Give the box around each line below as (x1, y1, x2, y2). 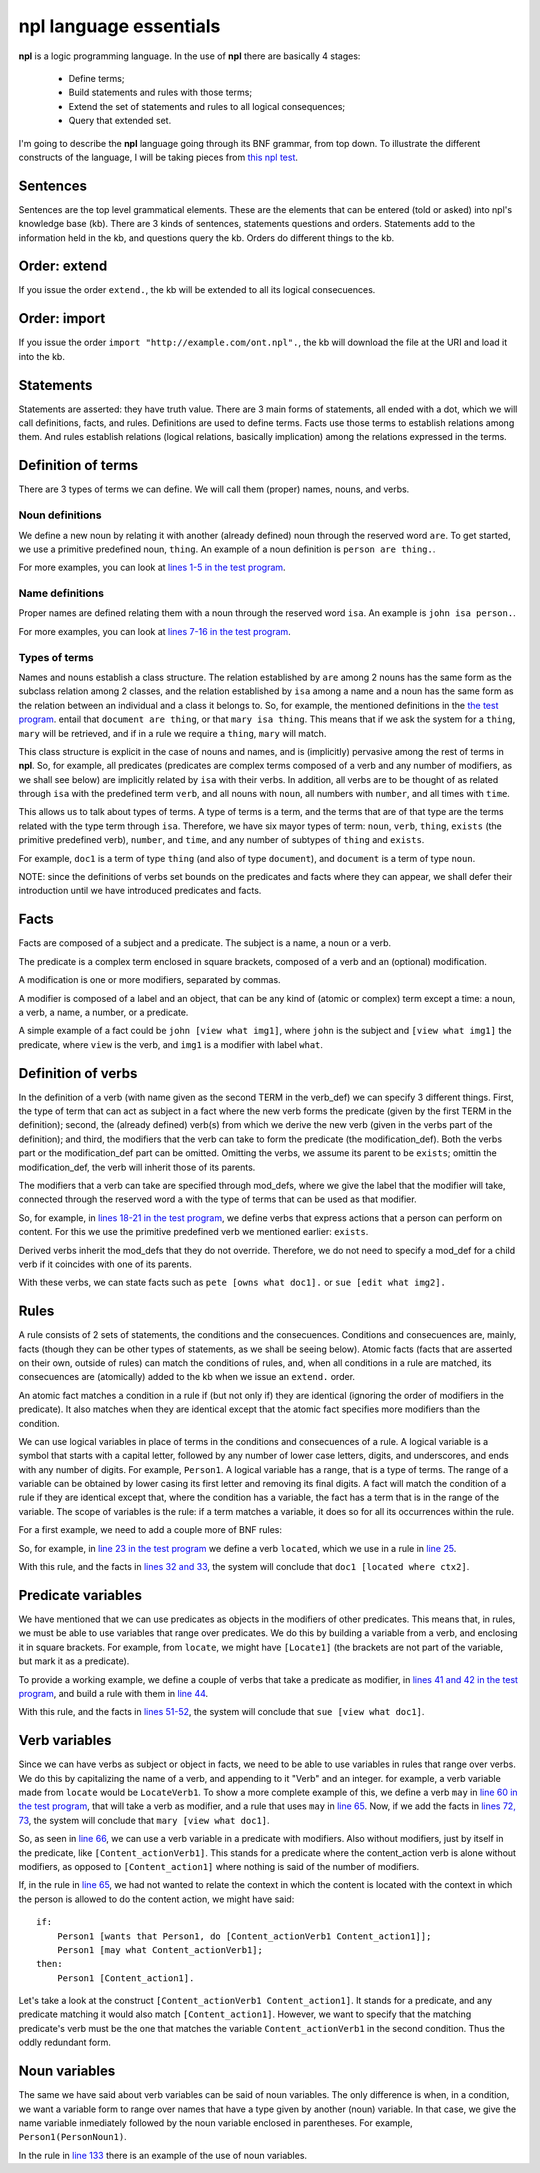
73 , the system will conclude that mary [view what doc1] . (18, 1814, 270, 1826)
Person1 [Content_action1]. (56, 1972, 195, 1984)
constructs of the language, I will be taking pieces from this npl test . (18, 151, 299, 163)
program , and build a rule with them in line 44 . (18, 1687, 209, 1699)
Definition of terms (18, 457, 139, 474)
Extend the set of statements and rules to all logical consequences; (68, 100, 346, 112)
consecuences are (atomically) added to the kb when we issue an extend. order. (18, 1371, 355, 1383)
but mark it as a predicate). (18, 1655, 130, 1667)
